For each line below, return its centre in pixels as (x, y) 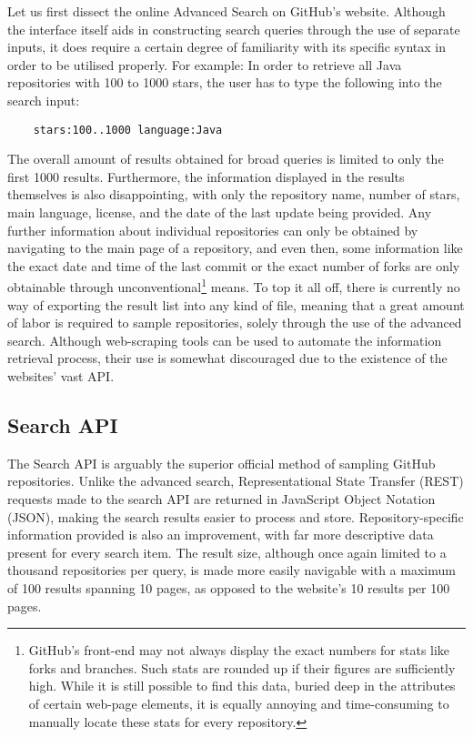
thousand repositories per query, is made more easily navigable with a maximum (231, 570)
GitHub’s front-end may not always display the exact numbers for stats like (239, 650)
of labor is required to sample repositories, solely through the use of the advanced (235, 323)
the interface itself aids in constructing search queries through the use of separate (234, 29)
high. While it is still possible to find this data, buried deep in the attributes (242, 686)
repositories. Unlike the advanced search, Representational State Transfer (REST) (236, 481)
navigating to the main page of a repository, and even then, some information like (235, 248)
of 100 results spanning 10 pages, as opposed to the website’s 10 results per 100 (229, 587)
